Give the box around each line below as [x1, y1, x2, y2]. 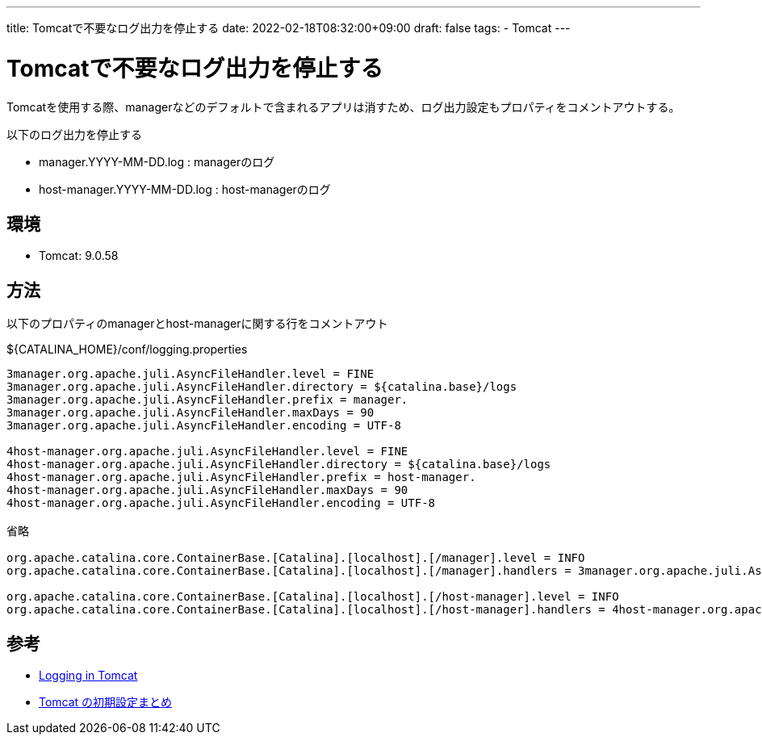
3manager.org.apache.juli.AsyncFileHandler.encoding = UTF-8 [6, 419, 401, 433]
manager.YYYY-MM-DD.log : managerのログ [39, 154, 275, 169]
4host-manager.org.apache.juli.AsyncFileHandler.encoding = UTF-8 [6, 496, 436, 510]
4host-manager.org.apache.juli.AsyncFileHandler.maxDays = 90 [6, 484, 408, 497]
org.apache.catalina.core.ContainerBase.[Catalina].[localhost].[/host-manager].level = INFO [6, 590, 619, 604]
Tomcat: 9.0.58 [39, 249, 119, 263]
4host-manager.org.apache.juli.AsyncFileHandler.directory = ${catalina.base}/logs [6, 458, 551, 471]
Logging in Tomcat [39, 668, 138, 683]
